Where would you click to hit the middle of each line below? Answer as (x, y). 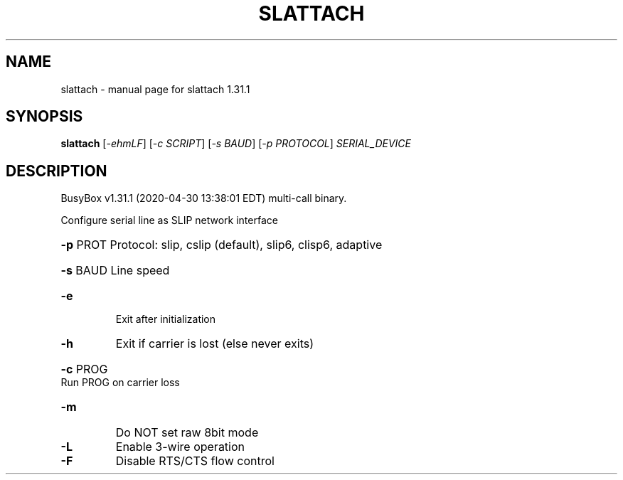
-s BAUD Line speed (115, 271)
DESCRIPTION (57, 171)
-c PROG (84, 369)
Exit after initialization (166, 319)
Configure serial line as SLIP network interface (169, 220)
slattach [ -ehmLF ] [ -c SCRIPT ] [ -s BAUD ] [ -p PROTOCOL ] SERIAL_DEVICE (236, 144)
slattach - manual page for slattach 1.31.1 (155, 89)
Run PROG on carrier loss (120, 383)
